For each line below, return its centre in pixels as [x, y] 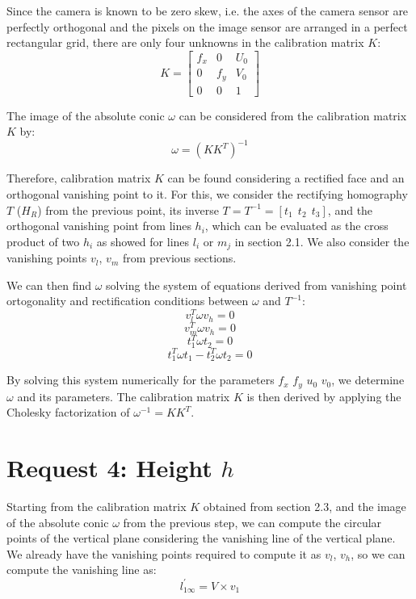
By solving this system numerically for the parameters [141, 380]
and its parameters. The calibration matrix [124, 396]
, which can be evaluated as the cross [296, 226]
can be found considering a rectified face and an [286, 178]
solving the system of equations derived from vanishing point [256, 285]
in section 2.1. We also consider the [322, 241]
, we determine [368, 380]
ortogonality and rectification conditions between [128, 301]
